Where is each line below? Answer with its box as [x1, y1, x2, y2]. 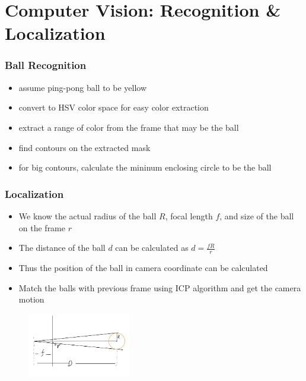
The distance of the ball [18, 241, 106, 254]
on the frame [18, 221, 66, 234]
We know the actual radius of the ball [18, 209, 157, 222]
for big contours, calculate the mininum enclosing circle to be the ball [18, 161, 272, 174]
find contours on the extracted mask [18, 141, 151, 153]
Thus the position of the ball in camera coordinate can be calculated [18, 261, 268, 273]
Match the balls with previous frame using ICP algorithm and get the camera [18, 281, 301, 294]
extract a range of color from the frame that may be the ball [18, 121, 239, 133]
